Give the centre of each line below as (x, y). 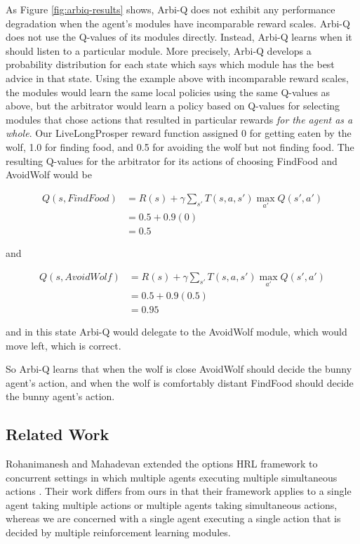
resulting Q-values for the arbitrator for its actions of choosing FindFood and (172, 160)
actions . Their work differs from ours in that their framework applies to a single (179, 491)
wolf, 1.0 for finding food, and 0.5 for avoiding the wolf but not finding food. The (180, 146)
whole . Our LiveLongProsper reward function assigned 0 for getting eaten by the (179, 133)
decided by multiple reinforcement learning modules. (118, 532)
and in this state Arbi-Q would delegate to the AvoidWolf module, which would (176, 331)
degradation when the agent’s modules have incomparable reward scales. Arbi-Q (178, 23)
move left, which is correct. (64, 345)
